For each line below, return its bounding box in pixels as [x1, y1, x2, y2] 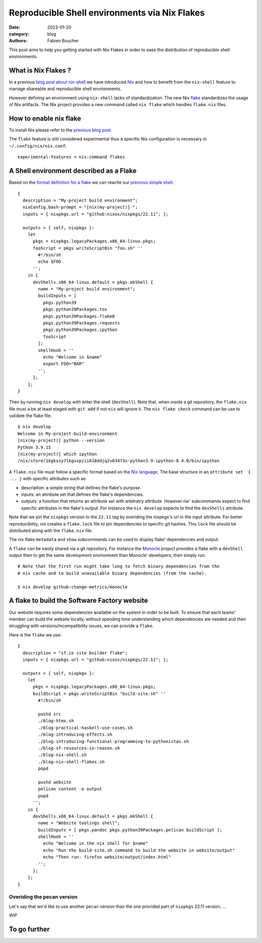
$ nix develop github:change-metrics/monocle [17, 584, 128, 590]
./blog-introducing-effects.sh [38, 732, 113, 737]
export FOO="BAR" [43, 361, 84, 367]
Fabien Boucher [47, 38, 79, 44]
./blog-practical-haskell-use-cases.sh [38, 725, 133, 730]
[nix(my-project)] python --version [17, 438, 105, 443]
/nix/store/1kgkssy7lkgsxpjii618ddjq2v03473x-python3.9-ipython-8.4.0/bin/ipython [17, 458, 220, 464]
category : [9, 31, 30, 36]
